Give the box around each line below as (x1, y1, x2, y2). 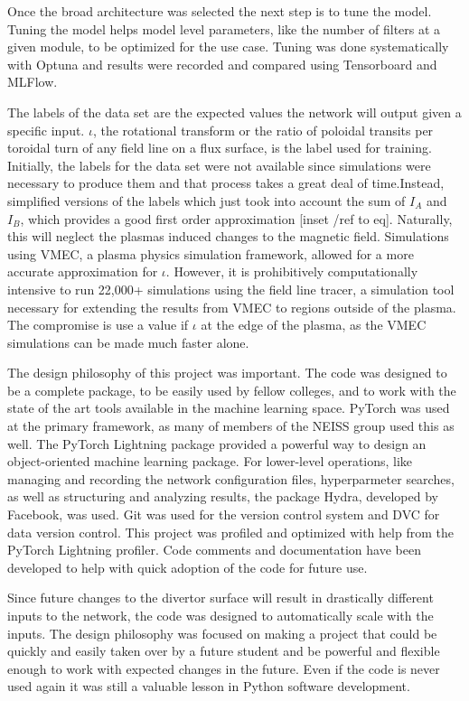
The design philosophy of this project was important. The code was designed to (7, 363, 447, 382)
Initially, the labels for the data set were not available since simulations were (7, 155, 431, 174)
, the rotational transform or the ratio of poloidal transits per (92, 120, 434, 139)
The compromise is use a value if (7, 315, 189, 334)
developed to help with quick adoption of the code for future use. (7, 557, 368, 576)
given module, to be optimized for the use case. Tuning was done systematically (7, 37, 449, 56)
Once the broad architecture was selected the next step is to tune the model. (7, 2, 432, 20)
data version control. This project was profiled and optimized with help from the (7, 522, 454, 541)
